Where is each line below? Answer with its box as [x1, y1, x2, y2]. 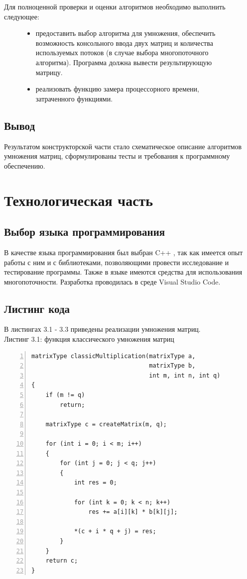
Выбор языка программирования [4, 224, 165, 239]
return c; [45, 557, 78, 565]
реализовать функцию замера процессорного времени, [35, 84, 199, 94]
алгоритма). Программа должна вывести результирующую [35, 57, 212, 67]
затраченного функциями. [35, 93, 113, 103]
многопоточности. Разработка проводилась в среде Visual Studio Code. [4, 276, 221, 287]
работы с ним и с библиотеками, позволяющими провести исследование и [4, 257, 229, 267]
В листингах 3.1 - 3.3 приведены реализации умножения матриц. [4, 324, 201, 334]
